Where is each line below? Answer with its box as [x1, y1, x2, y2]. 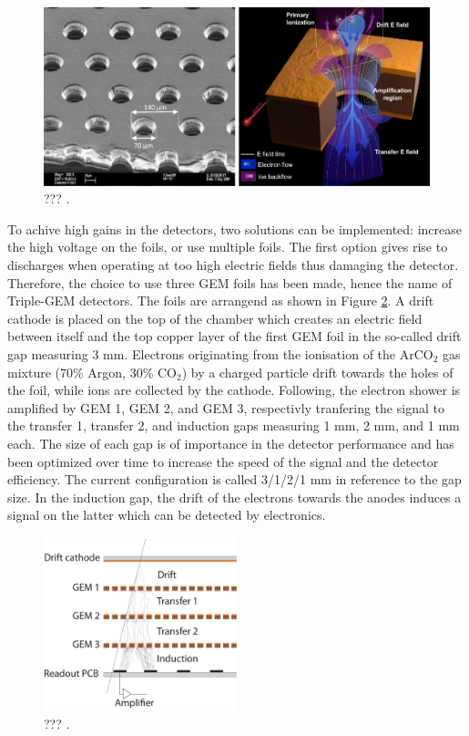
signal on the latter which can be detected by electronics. [7, 505, 326, 524]
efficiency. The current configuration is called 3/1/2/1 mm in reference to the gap [7, 470, 462, 489]
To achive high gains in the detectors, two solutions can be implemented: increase [7, 219, 462, 238]
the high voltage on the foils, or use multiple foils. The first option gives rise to [7, 237, 448, 256]
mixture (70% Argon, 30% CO [7, 362, 177, 381]
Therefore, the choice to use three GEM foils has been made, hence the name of [7, 273, 453, 292]
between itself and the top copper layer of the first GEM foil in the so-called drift [7, 327, 462, 346]
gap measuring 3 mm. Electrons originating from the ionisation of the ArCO [7, 345, 433, 364]
